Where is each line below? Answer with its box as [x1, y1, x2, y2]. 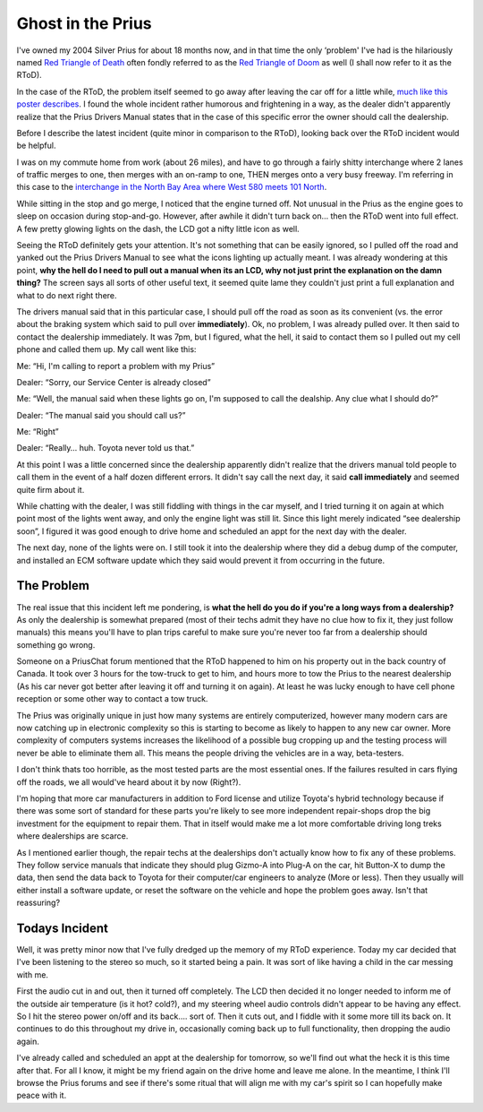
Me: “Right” [16, 427, 59, 437]
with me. [16, 969, 49, 980]
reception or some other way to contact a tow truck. [16, 694, 208, 704]
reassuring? [16, 897, 61, 909]
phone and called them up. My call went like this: [16, 344, 197, 355]
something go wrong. [16, 639, 96, 650]
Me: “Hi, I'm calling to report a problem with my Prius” [16, 360, 215, 371]
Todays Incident [16, 920, 109, 935]
